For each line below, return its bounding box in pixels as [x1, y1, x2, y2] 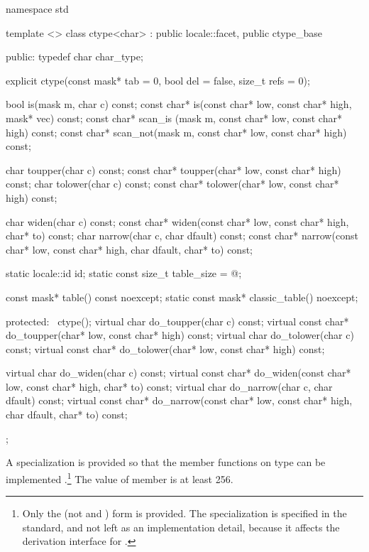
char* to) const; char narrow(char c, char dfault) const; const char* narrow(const [6, 228, 358, 243]
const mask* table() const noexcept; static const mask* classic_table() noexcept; [6, 289, 358, 304]
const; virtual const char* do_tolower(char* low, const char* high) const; [6, 341, 325, 356]
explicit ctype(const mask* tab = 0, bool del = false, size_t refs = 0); [6, 72, 310, 87]
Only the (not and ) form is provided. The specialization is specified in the [22, 506, 347, 521]
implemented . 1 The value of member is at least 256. [6, 469, 233, 486]
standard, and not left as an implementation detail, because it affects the [22, 519, 340, 534]
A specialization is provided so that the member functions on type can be [6, 455, 326, 470]
